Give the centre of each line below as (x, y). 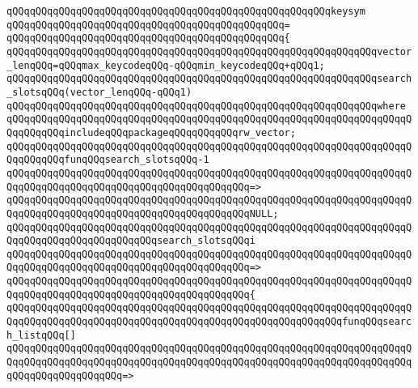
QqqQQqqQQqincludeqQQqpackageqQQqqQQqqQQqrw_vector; (151, 132)
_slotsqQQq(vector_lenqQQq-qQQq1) (99, 92)
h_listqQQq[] (41, 335)
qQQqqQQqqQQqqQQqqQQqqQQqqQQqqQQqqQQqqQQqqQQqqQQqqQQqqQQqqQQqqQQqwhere (206, 106)
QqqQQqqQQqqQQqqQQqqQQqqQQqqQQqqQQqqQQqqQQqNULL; (143, 213)
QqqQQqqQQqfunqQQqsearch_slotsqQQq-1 (108, 160)
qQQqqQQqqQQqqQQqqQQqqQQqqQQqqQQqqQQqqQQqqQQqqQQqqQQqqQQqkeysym (186, 11)
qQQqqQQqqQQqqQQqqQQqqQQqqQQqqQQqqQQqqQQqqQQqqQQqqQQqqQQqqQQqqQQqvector (209, 51)
